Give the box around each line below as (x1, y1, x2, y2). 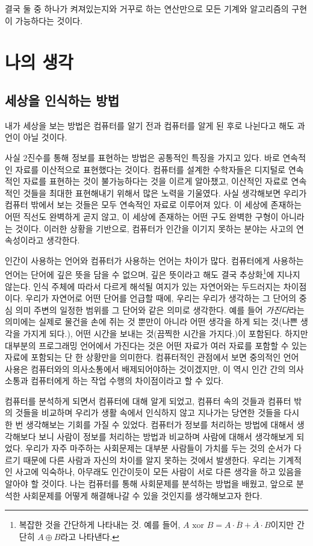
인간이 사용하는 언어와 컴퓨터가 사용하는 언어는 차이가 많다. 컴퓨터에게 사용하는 (5, 254, 304, 266)
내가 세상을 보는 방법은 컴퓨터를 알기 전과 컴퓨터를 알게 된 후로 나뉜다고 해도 (5, 119, 294, 131)
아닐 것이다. (23, 131, 67, 143)
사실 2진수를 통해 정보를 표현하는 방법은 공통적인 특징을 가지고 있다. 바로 (5, 151, 280, 163)
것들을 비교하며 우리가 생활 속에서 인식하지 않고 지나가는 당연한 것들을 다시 (15, 406, 300, 419)
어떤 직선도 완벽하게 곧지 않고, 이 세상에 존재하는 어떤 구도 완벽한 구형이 (5, 210, 279, 222)
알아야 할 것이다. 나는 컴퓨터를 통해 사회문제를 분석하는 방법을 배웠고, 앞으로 (5, 477, 294, 490)
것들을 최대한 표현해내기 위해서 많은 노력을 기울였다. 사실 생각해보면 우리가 (23, 186, 307, 199)
